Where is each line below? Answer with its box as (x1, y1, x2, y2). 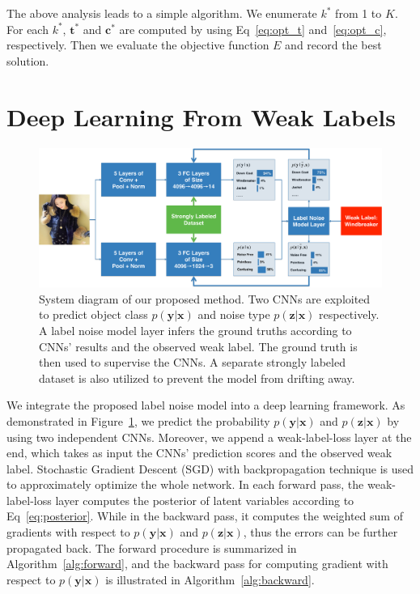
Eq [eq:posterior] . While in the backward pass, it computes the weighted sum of (6, 507, 403, 524)
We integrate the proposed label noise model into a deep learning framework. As (6, 397, 405, 414)
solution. (6, 52, 49, 69)
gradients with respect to (6, 524, 130, 541)
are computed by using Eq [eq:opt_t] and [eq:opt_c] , (119, 20, 387, 37)
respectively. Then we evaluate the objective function (6, 36, 269, 53)
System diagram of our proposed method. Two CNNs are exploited (39, 290, 371, 307)
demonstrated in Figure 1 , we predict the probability (6, 412, 270, 429)
